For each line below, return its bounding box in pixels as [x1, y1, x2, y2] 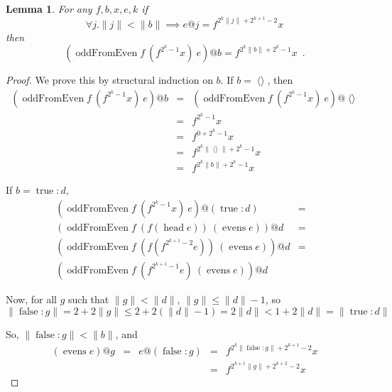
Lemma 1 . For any [6, 1, 92, 16]
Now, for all [6, 291, 57, 306]
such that [68, 291, 109, 306]
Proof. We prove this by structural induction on [6, 72, 213, 87]
